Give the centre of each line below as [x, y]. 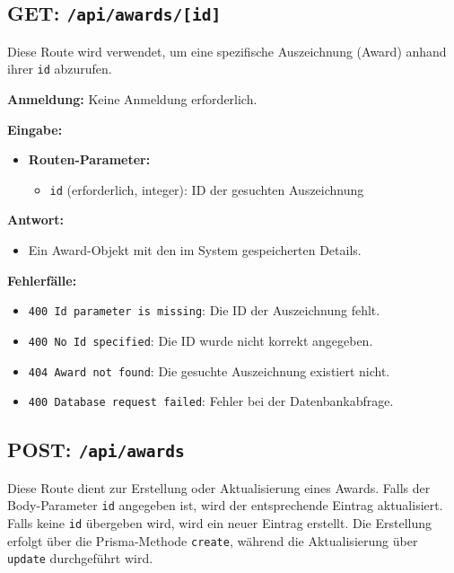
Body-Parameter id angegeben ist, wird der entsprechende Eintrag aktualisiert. [225, 505]
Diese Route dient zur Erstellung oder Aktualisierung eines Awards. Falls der [219, 487]
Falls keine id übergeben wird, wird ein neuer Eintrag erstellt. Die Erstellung [219, 522]
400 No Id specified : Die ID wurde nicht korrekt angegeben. [201, 340]
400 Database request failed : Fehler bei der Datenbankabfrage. [211, 401]
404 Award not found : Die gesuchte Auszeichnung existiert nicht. [209, 370]
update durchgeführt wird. [80, 558]
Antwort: [36, 220]
